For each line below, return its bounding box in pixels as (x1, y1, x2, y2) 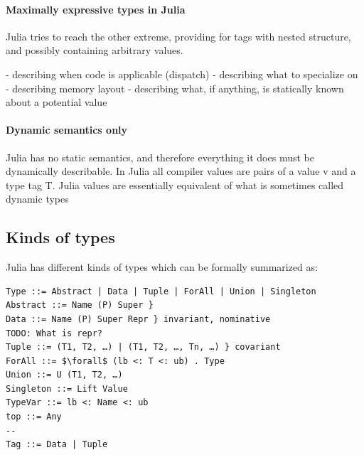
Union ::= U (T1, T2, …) (6, 370, 123, 380)
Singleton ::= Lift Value (6, 383, 128, 394)
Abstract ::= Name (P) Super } (6, 300, 154, 311)
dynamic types (6, 191, 69, 206)
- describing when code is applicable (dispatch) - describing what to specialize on (6, 66, 358, 81)
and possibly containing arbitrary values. (6, 43, 183, 58)
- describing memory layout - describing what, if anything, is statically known (6, 80, 344, 95)
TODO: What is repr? (6, 328, 103, 338)
